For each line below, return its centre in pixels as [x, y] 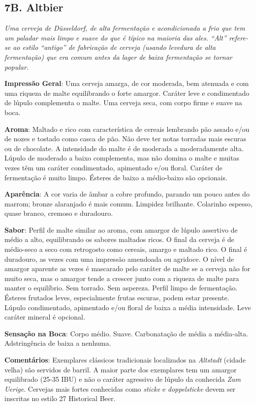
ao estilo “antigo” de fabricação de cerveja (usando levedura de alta [114, 47]
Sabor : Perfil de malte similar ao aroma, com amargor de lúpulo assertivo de [121, 229]
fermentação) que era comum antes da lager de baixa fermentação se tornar [118, 57]
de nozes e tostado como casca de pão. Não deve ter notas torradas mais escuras [126, 139]
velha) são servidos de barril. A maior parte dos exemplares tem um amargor [121, 369]
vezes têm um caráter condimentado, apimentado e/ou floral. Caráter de [113, 167]
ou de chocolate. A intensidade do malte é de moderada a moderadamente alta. [124, 148]
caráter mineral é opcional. [45, 317]
